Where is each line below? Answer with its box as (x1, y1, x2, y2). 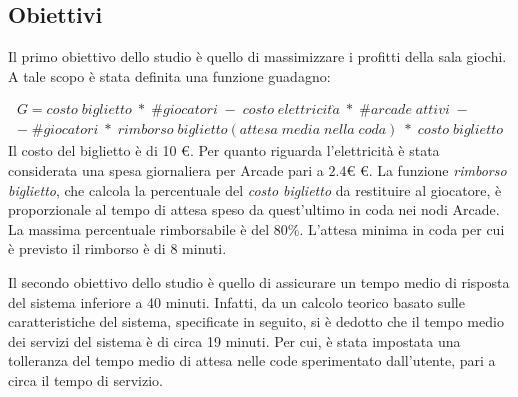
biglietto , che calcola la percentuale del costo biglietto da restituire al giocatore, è (8, 179, 502, 200)
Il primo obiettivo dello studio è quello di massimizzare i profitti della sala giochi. (8, 46, 507, 67)
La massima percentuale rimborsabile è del (8, 218, 270, 239)
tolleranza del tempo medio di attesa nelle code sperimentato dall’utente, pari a (8, 350, 496, 371)
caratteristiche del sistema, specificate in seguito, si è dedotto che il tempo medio (8, 311, 504, 332)
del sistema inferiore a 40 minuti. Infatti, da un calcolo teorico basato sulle (8, 291, 465, 312)
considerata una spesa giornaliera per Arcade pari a (8, 160, 324, 181)
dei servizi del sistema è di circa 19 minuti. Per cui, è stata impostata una (8, 330, 461, 351)
